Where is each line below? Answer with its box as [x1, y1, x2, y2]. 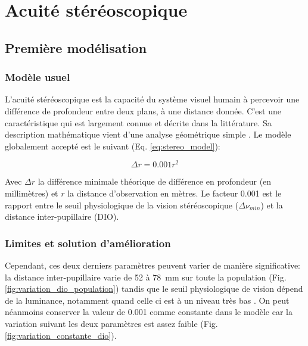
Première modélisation [5, 38, 147, 57]
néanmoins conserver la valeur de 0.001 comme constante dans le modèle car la [5, 306, 293, 318]
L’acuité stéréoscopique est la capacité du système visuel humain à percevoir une [5, 93, 300, 105]
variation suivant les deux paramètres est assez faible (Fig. [5, 317, 218, 329]
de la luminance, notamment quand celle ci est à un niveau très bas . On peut [5, 294, 290, 306]
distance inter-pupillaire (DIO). [5, 210, 119, 223]
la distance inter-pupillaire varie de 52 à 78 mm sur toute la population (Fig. [5, 270, 287, 283]
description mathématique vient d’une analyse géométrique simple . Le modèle [5, 128, 291, 141]
